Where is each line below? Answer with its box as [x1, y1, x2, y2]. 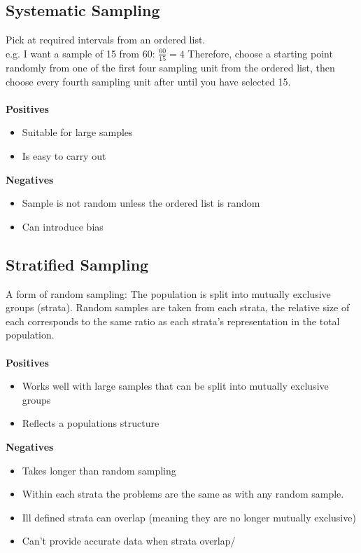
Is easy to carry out [22, 149, 106, 163]
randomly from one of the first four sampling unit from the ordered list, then [6, 60, 335, 75]
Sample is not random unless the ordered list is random [22, 196, 260, 210]
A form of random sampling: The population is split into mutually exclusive [6, 286, 331, 301]
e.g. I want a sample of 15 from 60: [6, 46, 155, 60]
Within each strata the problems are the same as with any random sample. [22, 486, 344, 501]
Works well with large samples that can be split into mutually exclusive [22, 378, 329, 393]
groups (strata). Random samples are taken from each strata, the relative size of [6, 300, 350, 315]
